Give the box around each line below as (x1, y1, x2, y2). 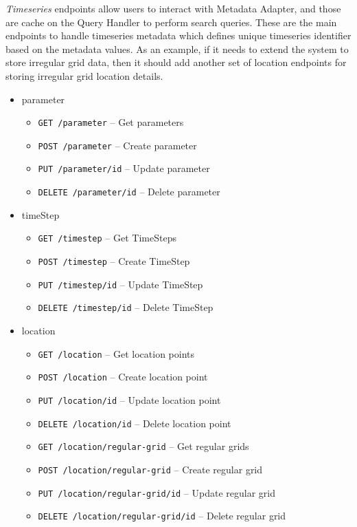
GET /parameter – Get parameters (38, 115, 184, 129)
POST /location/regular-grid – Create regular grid (38, 462, 263, 476)
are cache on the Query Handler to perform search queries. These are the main (5, 14, 337, 29)
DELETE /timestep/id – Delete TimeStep (38, 300, 214, 314)
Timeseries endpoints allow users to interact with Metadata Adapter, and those (5, 1, 341, 15)
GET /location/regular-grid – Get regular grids (38, 439, 249, 453)
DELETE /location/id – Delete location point (38, 416, 231, 430)
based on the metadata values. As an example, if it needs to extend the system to (5, 41, 349, 56)
